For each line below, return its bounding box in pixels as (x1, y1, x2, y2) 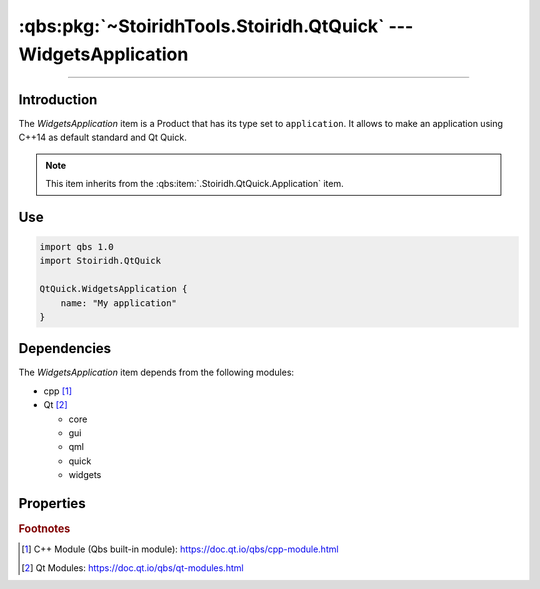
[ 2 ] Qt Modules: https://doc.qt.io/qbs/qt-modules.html (21, 561, 244, 574)
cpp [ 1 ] (43, 385, 73, 397)
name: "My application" (60, 297, 177, 309)
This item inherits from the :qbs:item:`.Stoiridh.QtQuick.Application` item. (45, 178, 344, 190)
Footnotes (18, 522, 71, 536)
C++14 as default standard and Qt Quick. (18, 131, 187, 144)
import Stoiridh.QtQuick (39, 255, 162, 267)
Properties (18, 495, 86, 512)
